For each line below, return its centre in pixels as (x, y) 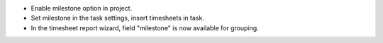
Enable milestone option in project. (82, 8)
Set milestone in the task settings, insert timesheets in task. (118, 18)
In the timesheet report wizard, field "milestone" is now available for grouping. (145, 27)
